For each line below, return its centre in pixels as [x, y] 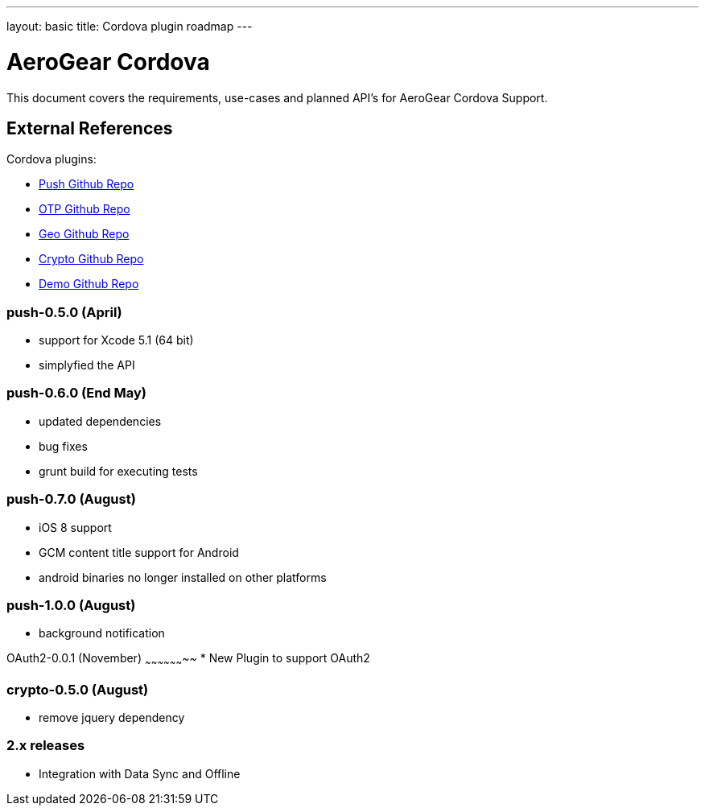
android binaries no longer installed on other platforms [183, 577]
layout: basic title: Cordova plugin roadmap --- [130, 26]
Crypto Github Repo [91, 259]
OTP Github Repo [85, 209]
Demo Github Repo [89, 284]
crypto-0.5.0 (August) [78, 689]
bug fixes [63, 446]
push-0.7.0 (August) [71, 499]
